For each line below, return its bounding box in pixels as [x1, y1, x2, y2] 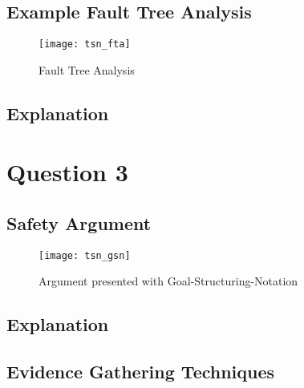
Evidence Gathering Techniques [6, 359, 275, 384]
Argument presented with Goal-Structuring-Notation [39, 273, 298, 289]
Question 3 [6, 156, 128, 188]
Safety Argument [6, 211, 152, 235]
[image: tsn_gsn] [39, 249, 131, 261]
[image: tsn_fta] [39, 38, 131, 51]
